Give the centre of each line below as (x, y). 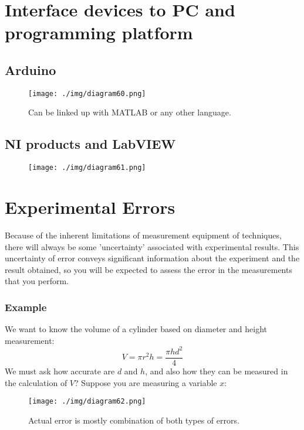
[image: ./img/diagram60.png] (87, 93)
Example (26, 307)
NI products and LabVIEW (90, 144)
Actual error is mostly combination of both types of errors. (134, 420)
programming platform (99, 33)
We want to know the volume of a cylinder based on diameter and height (136, 329)
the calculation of (36, 382)
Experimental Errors (90, 207)
